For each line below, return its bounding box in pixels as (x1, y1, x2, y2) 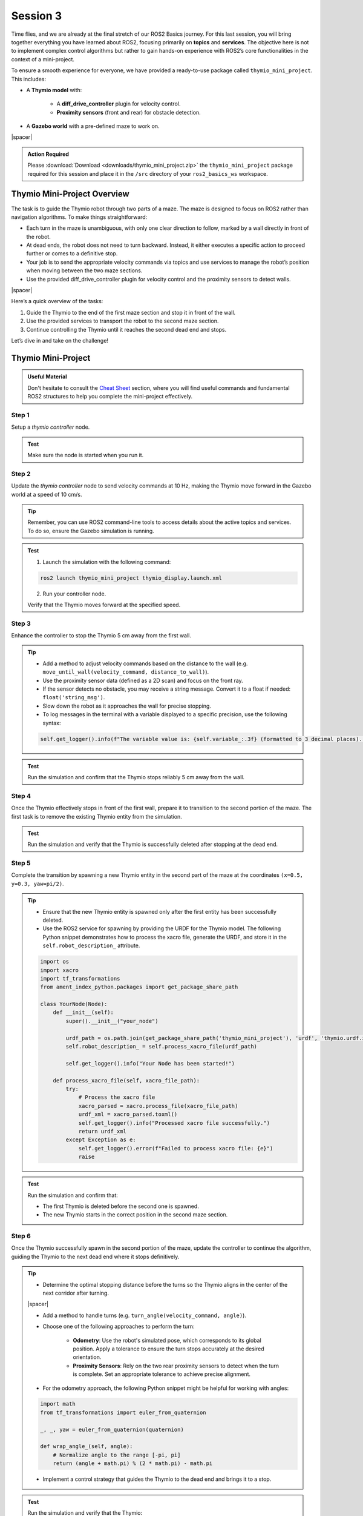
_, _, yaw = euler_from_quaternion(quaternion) (40, 1426, 184, 1433)
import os (40, 958, 70, 965)
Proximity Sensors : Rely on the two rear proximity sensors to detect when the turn (73, 1362, 280, 1369)
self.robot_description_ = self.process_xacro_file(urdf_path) (65, 1043, 257, 1050)
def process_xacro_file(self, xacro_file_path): (53, 1077, 200, 1084)
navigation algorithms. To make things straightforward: (11, 213, 148, 221)
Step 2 (11, 469, 31, 478)
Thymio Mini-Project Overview (11, 189, 129, 200)
